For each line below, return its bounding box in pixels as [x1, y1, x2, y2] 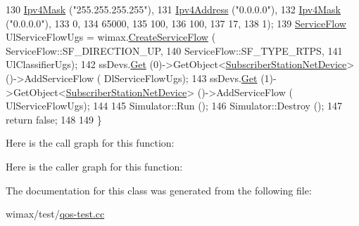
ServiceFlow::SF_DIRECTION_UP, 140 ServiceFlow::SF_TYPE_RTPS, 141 [6, 43, 343, 58]
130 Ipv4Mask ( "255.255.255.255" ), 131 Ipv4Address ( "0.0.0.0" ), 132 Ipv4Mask [6, 2, 341, 16]
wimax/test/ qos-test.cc [6, 206, 105, 221]
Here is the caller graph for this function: [6, 159, 183, 173]
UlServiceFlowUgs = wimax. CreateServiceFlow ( [6, 29, 216, 44]
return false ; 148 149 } [6, 112, 102, 126]
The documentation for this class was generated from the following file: [6, 182, 312, 197]
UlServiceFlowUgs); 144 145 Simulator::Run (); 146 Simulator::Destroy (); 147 [6, 98, 343, 113]
